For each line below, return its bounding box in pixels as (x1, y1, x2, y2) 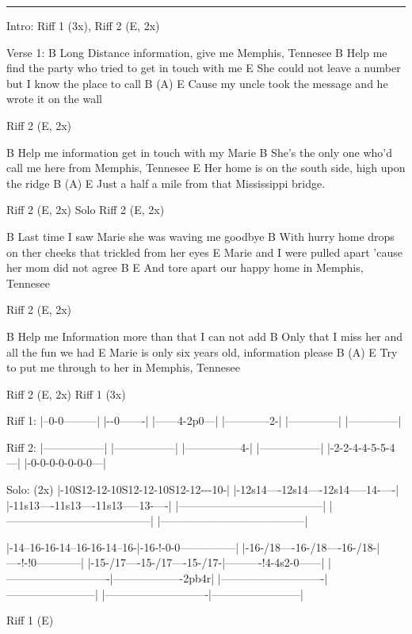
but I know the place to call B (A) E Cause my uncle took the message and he (6, 74, 388, 91)
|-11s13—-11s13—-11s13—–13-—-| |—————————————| (6, 496, 326, 513)
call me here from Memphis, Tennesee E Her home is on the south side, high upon (6, 159, 406, 176)
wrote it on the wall (6, 90, 102, 107)
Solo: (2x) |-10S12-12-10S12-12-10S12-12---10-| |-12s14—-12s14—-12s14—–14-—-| (6, 481, 399, 498)
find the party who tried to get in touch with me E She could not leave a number (6, 59, 401, 76)
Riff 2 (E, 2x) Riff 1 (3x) (6, 385, 126, 402)
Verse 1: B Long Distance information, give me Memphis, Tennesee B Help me (6, 44, 387, 60)
